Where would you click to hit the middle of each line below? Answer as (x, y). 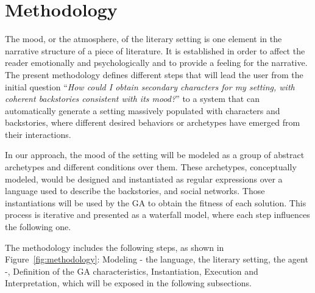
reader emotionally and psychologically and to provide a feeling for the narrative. (156, 63)
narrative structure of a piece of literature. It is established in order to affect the (155, 50)
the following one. (38, 227)
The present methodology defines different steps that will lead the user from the (154, 74)
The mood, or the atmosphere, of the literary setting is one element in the (143, 39)
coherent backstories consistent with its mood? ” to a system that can (132, 99)
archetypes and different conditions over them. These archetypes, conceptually (151, 167)
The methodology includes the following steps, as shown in (115, 247)
